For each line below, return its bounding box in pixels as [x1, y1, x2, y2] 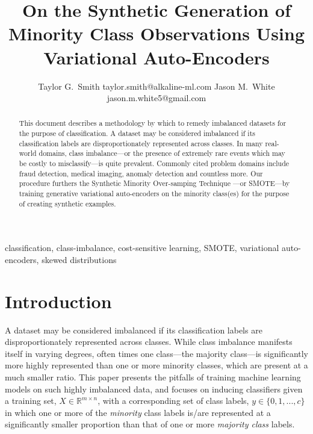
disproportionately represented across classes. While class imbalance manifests [5, 335, 293, 348]
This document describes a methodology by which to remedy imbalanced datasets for [19, 118, 287, 128]
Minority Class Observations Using [8, 21, 305, 46]
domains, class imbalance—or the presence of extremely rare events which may [39, 148, 285, 158]
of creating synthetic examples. [19, 198, 116, 208]
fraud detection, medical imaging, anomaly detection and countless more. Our [19, 168, 263, 178]
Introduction [5, 288, 112, 313]
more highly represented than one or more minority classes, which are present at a [5, 359, 308, 371]
